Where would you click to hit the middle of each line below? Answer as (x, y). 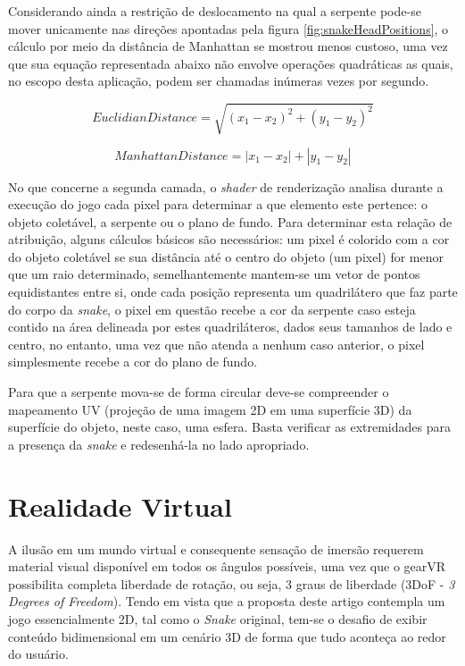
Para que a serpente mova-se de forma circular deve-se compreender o (199, 392)
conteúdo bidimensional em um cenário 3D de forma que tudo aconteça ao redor (227, 636)
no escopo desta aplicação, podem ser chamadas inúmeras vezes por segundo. (219, 81)
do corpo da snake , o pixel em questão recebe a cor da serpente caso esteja (212, 309)
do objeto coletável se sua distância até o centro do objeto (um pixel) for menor (226, 256)
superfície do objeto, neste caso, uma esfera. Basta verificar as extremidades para (229, 427)
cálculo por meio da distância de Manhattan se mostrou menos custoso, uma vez (228, 46)
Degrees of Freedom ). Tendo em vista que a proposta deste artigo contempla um (227, 601)
